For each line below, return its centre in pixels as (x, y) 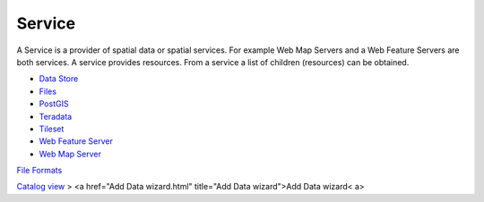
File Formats (39, 171)
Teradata (56, 116)
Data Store (59, 79)
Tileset (52, 129)
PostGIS (54, 104)
